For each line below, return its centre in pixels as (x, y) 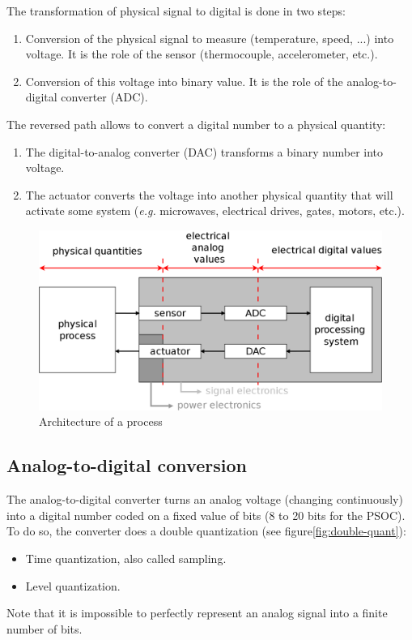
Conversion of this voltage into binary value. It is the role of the (184, 81)
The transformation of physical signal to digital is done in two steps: (176, 11)
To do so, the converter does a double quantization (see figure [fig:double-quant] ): (206, 531)
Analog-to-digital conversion (127, 465)
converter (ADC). (104, 97)
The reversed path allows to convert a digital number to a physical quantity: (196, 124)
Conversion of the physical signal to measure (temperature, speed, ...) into (210, 38)
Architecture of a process (101, 421)
